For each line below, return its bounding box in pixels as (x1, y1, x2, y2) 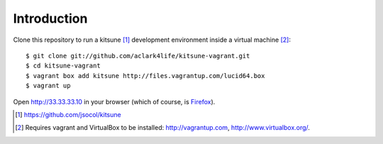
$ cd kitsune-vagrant (26, 62, 101, 70)
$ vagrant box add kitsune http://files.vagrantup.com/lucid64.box (26, 72, 265, 79)
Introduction (13, 11, 88, 26)
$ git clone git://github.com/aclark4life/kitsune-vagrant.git (26, 52, 250, 60)
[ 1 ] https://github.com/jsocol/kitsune (15, 110, 121, 118)
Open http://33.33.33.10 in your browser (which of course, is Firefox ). (13, 97, 216, 106)
